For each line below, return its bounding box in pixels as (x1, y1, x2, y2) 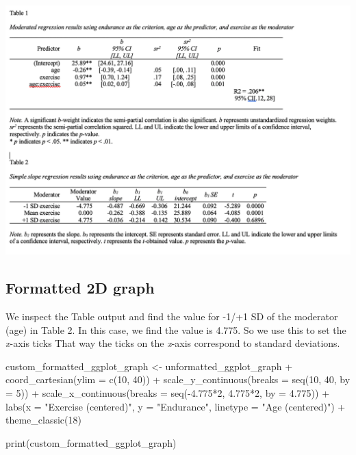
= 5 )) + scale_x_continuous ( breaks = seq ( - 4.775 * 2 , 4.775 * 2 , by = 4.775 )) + (5, 385, 330, 400)
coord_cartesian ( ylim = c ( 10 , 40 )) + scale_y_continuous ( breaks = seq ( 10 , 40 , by (5, 372, 351, 387)
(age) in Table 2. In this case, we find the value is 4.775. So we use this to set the (5, 322, 346, 337)
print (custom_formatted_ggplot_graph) (5, 435, 177, 450)
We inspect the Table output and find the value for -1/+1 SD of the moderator (5, 309, 338, 324)
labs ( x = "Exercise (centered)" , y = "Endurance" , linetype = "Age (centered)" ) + (5, 399, 346, 413)
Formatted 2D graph (5, 277, 155, 298)
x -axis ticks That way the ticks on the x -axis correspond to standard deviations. (5, 336, 340, 350)
